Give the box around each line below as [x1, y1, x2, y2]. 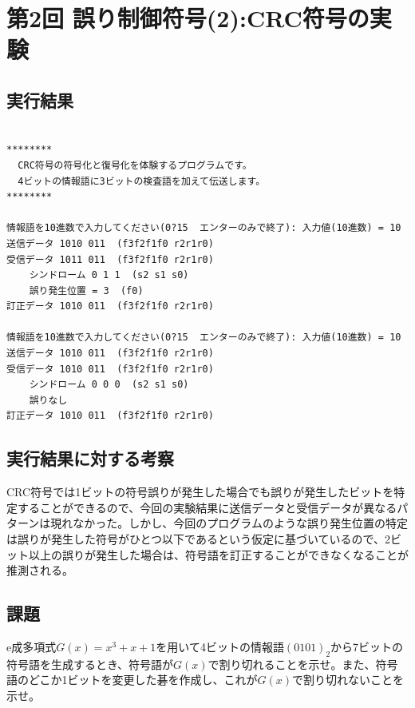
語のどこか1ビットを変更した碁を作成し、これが [6, 671, 258, 688]
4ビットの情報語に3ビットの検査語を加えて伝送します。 [18, 175, 266, 187]
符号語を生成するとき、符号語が [6, 655, 174, 672]
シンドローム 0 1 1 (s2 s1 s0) [29, 269, 189, 281]
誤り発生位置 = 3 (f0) [29, 284, 144, 296]
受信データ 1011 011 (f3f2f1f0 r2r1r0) [6, 253, 214, 265]
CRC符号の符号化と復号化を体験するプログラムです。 [18, 159, 252, 171]
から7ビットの [330, 638, 404, 655]
